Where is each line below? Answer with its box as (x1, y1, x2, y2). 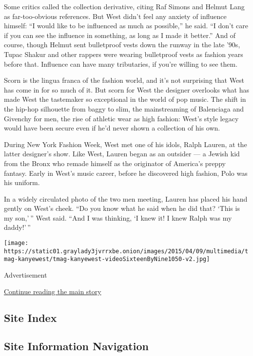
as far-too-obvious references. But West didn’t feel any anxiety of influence (4, 11, 227, 21)
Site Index (4, 310, 57, 325)
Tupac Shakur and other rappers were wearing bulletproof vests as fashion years (4, 49, 243, 59)
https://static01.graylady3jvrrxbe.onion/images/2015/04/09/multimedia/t (4, 247, 249, 255)
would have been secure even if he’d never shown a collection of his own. (4, 123, 220, 133)
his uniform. (4, 177, 40, 187)
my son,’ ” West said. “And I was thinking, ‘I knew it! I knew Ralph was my (4, 212, 232, 223)
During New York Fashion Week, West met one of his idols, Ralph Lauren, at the (4, 139, 247, 149)
